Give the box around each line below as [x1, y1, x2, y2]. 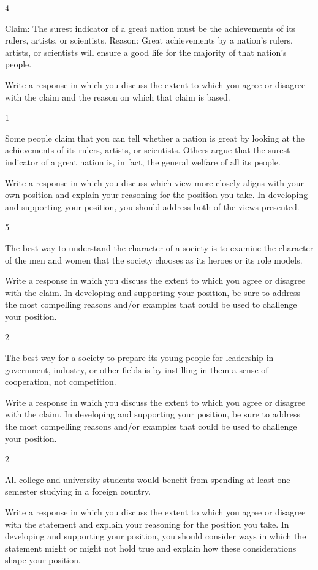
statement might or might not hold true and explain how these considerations [5, 541, 297, 554]
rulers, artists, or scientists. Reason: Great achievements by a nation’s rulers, [5, 34, 293, 47]
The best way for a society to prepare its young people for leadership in [5, 351, 274, 364]
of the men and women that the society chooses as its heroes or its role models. [5, 253, 303, 266]
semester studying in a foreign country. [5, 485, 151, 498]
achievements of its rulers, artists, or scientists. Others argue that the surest [5, 143, 290, 156]
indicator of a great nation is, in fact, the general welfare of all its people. [5, 155, 281, 168]
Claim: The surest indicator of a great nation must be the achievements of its [5, 21, 296, 34]
